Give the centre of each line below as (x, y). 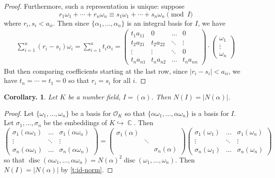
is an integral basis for (160, 23)
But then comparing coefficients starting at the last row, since (96, 71)
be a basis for (91, 113)
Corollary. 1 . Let (31, 96)
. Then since (71, 23)
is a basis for (210, 113)
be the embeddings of (76, 122)
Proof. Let (19, 113)
